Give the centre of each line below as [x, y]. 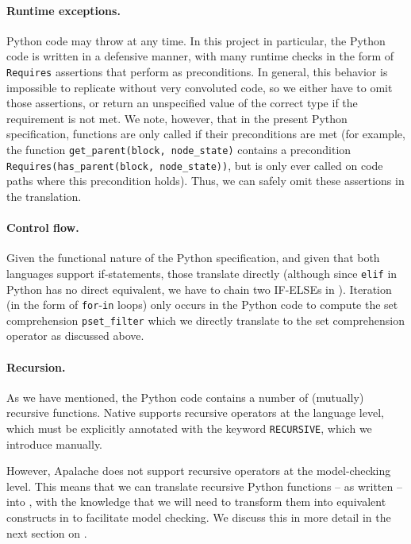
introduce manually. [55, 444]
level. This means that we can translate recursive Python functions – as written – [204, 486]
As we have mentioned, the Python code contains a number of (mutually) [185, 397]
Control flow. [43, 228]
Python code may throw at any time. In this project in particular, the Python [196, 40]
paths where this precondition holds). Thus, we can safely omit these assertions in [205, 181]
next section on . [47, 532]
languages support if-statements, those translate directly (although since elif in [202, 273]
